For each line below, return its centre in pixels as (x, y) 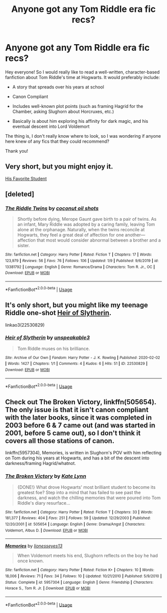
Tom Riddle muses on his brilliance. (54, 349)
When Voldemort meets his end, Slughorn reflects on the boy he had (87, 556)
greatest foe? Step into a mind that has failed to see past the (79, 492)
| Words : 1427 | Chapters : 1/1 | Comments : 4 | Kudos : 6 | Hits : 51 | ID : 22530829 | (76, 364)
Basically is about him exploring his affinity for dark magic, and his (80, 121)
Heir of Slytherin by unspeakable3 (48, 338)
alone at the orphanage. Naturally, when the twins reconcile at (81, 230)
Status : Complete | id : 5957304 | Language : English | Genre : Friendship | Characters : (80, 582)
